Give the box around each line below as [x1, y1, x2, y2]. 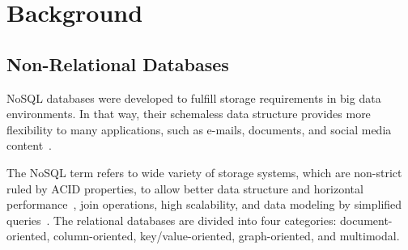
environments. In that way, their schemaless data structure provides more [6, 105, 371, 122]
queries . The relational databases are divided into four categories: [6, 211, 337, 228]
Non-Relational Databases [6, 51, 229, 76]
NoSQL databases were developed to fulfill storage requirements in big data [6, 89, 381, 106]
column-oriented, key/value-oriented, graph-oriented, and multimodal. [53, 227, 400, 244]
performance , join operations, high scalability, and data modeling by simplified [6, 196, 402, 213]
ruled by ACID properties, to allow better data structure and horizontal [6, 180, 363, 197]
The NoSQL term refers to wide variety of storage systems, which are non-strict [6, 163, 402, 180]
